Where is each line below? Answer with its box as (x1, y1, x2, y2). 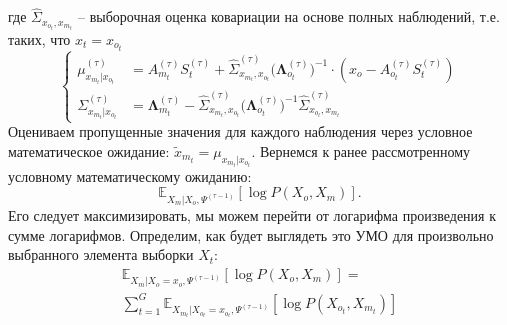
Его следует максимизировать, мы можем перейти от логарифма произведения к (8, 204, 496, 225)
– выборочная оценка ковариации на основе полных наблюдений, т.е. (78, 6, 500, 27)
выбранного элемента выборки (8, 244, 194, 265)
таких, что (8, 28, 71, 49)
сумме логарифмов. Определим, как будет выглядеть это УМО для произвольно (8, 224, 494, 245)
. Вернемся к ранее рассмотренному (251, 140, 471, 161)
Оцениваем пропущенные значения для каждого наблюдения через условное (8, 121, 473, 142)
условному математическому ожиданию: (8, 165, 252, 186)
